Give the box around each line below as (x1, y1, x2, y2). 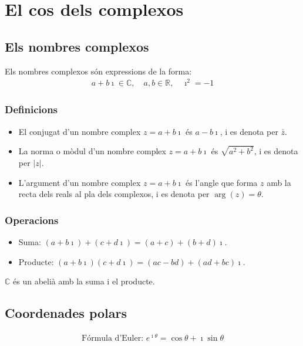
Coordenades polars (5, 304, 127, 322)
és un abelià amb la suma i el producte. (13, 275, 155, 287)
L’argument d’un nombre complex (18, 176, 141, 188)
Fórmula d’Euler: (82, 334, 144, 343)
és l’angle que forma (186, 176, 258, 188)
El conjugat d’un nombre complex (18, 125, 141, 137)
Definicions (5, 102, 58, 117)
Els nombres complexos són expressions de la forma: (5, 65, 192, 77)
